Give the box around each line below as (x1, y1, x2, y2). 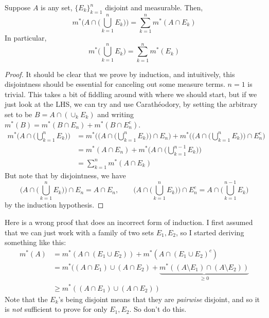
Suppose (5, 2, 31, 12)
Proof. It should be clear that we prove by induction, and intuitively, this (5, 68, 235, 79)
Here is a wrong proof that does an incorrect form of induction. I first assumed (5, 217, 253, 228)
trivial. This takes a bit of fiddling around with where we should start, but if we (5, 88, 257, 99)
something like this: (5, 237, 66, 248)
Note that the (5, 293, 48, 304)
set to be (5, 109, 32, 120)
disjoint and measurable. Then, (105, 2, 203, 12)
